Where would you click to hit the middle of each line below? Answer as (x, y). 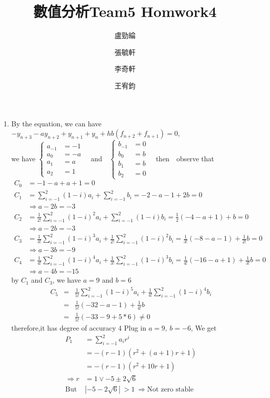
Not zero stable (170, 390)
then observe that (185, 158)
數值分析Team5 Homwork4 (125, 11)
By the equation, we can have (56, 123)
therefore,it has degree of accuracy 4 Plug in (79, 327)
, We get (204, 327)
